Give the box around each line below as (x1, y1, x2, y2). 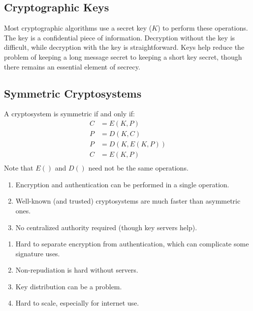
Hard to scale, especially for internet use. (15, 298, 139, 308)
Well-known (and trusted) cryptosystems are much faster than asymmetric (15, 196, 241, 206)
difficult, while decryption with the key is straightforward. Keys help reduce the (4, 42, 245, 52)
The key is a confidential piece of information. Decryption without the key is (4, 32, 235, 42)
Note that (4, 163, 33, 173)
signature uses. (15, 248, 60, 258)
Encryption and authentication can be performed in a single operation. (15, 179, 229, 189)
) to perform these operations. (158, 23, 248, 33)
